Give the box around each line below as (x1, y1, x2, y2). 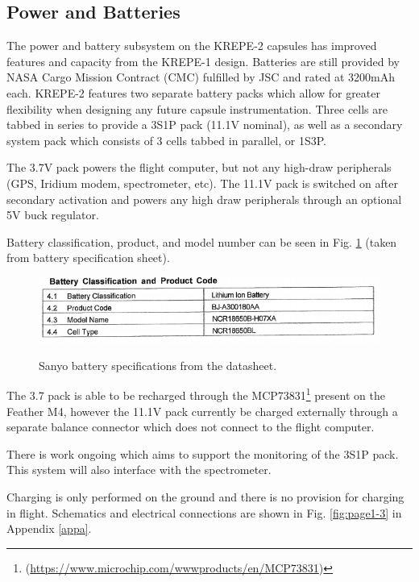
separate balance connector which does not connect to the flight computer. (6, 418, 375, 435)
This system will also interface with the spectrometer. (6, 461, 272, 478)
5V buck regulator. (6, 206, 99, 223)
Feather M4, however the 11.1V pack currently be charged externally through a (6, 402, 398, 419)
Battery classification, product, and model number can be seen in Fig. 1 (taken (6, 233, 397, 250)
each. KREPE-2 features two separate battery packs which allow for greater (6, 84, 380, 101)
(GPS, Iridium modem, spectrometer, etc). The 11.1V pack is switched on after (6, 174, 398, 191)
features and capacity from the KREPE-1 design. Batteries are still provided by (6, 52, 400, 69)
